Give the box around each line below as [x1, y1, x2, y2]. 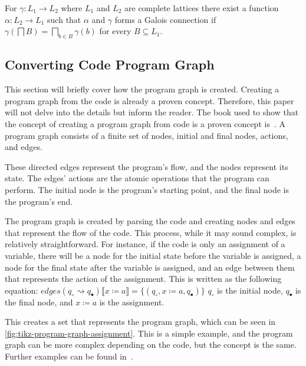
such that [47, 13, 81, 25]
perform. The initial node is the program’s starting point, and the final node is [5, 183, 289, 195]
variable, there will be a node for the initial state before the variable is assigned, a [5, 249, 301, 261]
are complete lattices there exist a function [124, 2, 279, 14]
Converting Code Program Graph [5, 55, 215, 74]
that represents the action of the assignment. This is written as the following [5, 272, 282, 285]
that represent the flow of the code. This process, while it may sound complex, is [5, 226, 297, 238]
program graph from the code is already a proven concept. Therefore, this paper [5, 94, 294, 107]
